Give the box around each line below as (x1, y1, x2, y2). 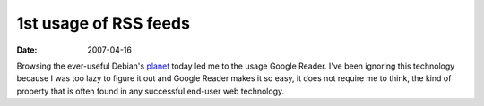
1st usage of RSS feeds (16, 13, 190, 33)
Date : (16, 45, 38, 55)
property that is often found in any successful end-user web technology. (16, 86, 285, 96)
